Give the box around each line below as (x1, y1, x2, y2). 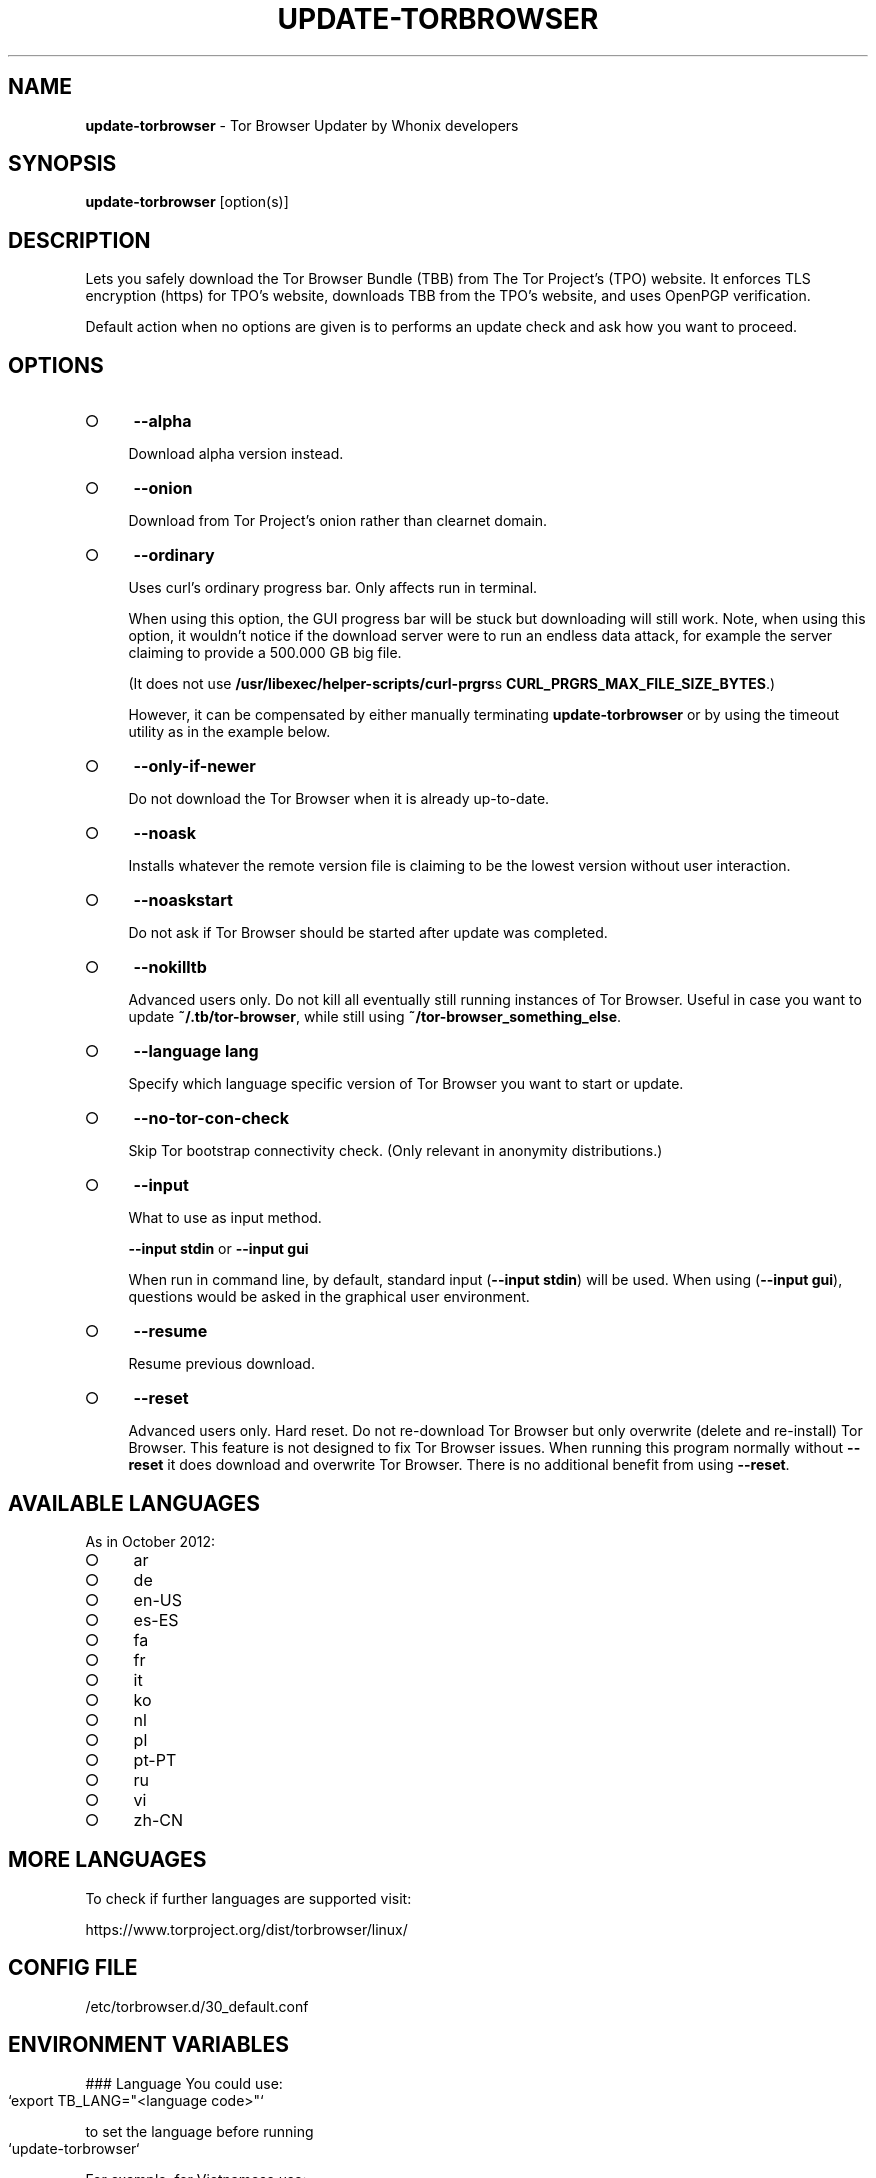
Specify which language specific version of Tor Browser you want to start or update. (128, 1075, 684, 1093)
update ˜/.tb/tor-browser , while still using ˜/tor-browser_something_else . (128, 1008, 622, 1026)
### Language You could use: (85, 2074, 283, 2092)
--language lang (133, 1041, 259, 1062)
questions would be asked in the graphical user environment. (128, 1288, 530, 1306)
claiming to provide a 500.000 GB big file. (128, 644, 402, 662)
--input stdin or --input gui (128, 1240, 309, 1258)
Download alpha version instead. (128, 445, 344, 463)
